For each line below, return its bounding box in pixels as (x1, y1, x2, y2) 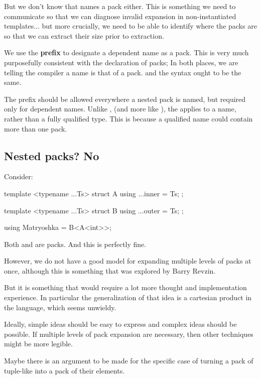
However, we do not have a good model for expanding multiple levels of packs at (4, 256, 251, 266)
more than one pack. (4, 123, 67, 134)
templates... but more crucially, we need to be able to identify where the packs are (4, 21, 257, 31)
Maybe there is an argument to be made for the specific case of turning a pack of (4, 355, 253, 366)
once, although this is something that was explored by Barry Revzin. (4, 265, 216, 276)
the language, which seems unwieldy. (4, 302, 116, 312)
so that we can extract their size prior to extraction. (4, 30, 164, 41)
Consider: (4, 171, 33, 182)
